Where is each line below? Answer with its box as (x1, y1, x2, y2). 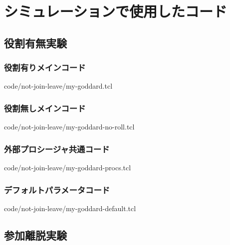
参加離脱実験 (4, 227, 67, 243)
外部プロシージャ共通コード (4, 142, 110, 155)
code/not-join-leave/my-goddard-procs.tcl (4, 162, 131, 172)
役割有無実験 (4, 35, 67, 50)
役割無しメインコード (4, 102, 86, 114)
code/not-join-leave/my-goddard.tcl (4, 81, 113, 91)
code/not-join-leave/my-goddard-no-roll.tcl (4, 122, 135, 132)
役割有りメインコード (4, 61, 86, 74)
